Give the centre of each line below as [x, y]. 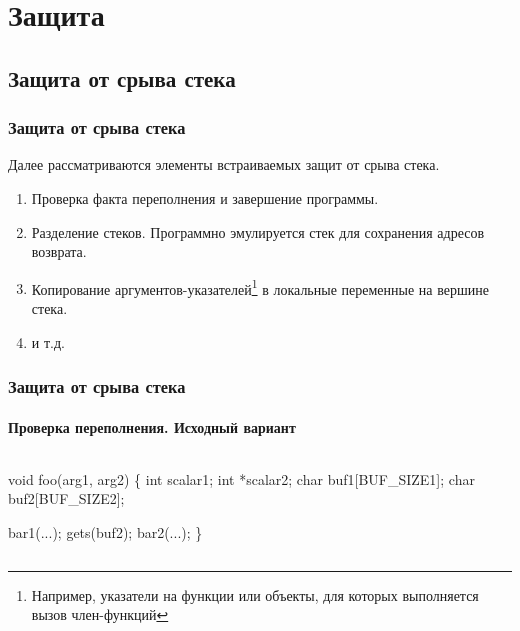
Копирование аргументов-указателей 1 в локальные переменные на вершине [260, 287]
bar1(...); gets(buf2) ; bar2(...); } [105, 532]
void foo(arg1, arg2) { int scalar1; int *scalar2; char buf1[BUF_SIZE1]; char [241, 478]
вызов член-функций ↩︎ [100, 614]
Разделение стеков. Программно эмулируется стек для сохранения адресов [258, 231]
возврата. [59, 251]
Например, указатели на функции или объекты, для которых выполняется [255, 594]
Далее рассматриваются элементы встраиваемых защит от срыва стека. [224, 164]
